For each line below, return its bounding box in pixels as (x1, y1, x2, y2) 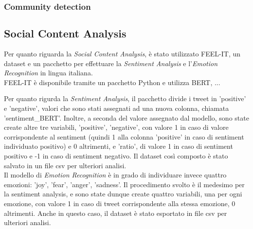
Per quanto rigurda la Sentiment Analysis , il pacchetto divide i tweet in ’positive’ (4, 93, 246, 104)
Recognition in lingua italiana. (4, 68, 93, 78)
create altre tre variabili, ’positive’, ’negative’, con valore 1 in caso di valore (4, 122, 229, 132)
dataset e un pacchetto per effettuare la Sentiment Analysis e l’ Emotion (4, 58, 218, 68)
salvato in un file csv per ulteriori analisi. (4, 160, 126, 170)
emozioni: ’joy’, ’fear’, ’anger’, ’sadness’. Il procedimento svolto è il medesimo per (4, 179, 245, 189)
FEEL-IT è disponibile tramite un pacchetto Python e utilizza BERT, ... (4, 77, 220, 87)
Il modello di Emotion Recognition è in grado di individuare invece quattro (4, 170, 227, 180)
